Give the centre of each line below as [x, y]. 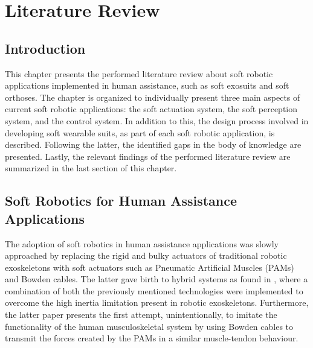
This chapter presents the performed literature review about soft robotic [139, 73]
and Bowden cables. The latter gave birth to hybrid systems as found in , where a [156, 279]
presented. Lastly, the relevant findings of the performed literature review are [148, 156]
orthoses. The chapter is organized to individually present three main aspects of [153, 97]
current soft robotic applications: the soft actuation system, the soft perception [151, 109]
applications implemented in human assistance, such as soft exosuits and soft [147, 85]
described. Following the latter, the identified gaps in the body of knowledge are [153, 144]
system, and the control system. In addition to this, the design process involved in [157, 120]
